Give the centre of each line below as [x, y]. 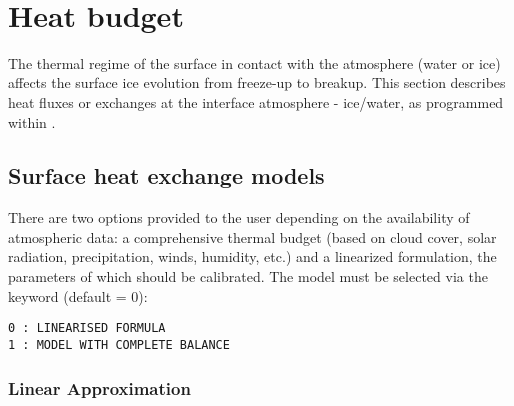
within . [32, 121]
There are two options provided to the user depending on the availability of [239, 217]
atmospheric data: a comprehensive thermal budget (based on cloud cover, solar [252, 236]
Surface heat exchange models [166, 175]
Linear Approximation [99, 387]
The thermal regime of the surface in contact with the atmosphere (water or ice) [254, 62]
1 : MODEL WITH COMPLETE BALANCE [119, 344]
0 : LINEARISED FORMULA [87, 328]
